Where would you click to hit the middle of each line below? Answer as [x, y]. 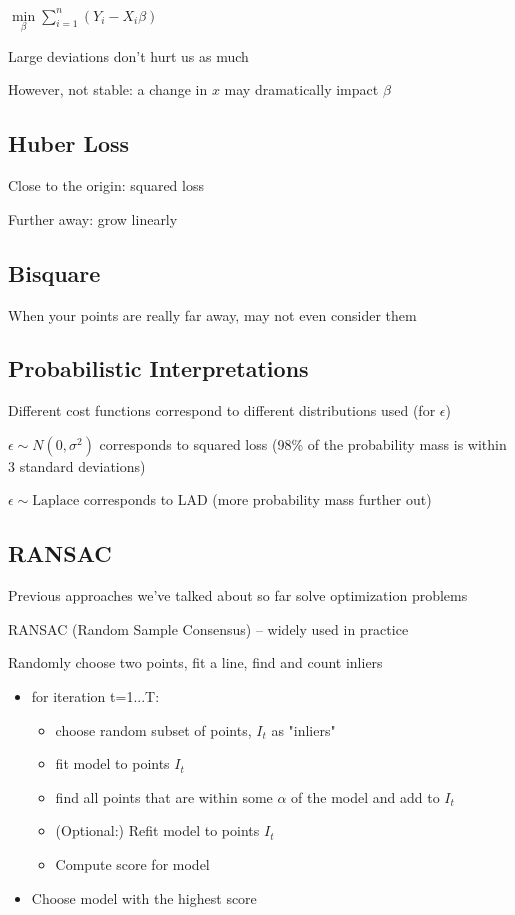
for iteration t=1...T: [95, 696]
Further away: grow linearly [93, 218]
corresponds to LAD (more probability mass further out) [257, 499]
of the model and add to [365, 796]
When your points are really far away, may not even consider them [212, 314]
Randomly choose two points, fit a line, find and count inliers [195, 662]
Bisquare [54, 272]
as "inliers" [303, 729]
